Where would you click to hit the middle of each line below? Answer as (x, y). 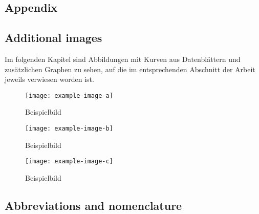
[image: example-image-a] (69, 95)
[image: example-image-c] (69, 162)
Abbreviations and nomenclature (93, 205)
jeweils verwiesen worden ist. (49, 79)
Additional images (53, 38)
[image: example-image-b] (69, 129)
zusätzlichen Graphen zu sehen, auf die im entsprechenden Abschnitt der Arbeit (130, 69)
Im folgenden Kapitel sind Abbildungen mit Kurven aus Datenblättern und (123, 59)
